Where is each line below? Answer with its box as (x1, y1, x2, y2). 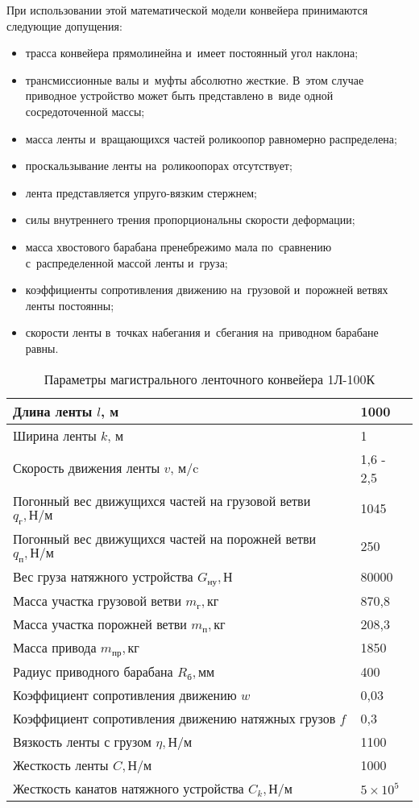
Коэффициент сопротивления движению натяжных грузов (13, 708, 336, 727)
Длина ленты (13, 401, 93, 421)
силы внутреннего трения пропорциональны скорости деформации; (25, 211, 355, 228)
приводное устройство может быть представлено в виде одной (25, 87, 334, 104)
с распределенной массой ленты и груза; (25, 254, 228, 271)
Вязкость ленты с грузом (13, 731, 151, 751)
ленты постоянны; (25, 296, 114, 313)
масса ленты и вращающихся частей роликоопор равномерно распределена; (25, 130, 397, 147)
